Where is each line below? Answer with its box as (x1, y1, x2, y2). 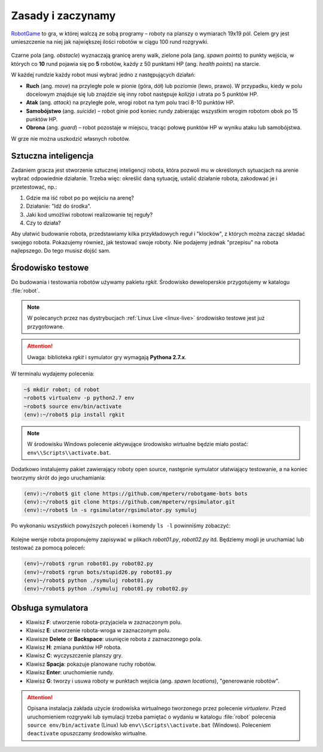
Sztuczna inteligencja (11, 150, 94, 161)
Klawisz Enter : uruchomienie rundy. (26, 669, 114, 676)
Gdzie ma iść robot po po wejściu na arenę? (26, 194, 135, 201)
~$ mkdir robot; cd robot (23, 386, 100, 393)
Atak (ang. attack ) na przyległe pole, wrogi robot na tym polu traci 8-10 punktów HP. (26, 99, 235, 106)
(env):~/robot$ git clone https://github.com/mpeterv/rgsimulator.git (23, 498, 236, 505)
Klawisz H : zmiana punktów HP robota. (26, 644, 122, 651)
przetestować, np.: (11, 183, 57, 190)
